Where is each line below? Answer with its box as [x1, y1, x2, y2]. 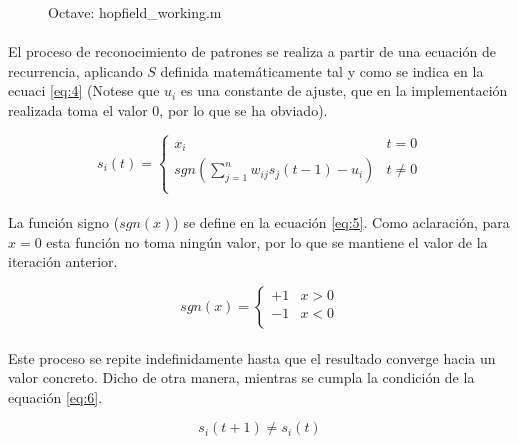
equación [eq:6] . [8, 386, 103, 407]
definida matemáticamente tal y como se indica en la [160, 60, 484, 81]
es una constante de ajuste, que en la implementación [180, 80, 508, 101]
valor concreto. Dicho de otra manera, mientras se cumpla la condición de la [8, 367, 475, 388]
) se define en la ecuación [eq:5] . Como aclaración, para [173, 212, 510, 233]
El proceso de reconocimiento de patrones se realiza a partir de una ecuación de [8, 41, 496, 62]
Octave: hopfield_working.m [48, 2, 222, 22]
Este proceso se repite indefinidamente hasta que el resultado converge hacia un [8, 347, 496, 368]
